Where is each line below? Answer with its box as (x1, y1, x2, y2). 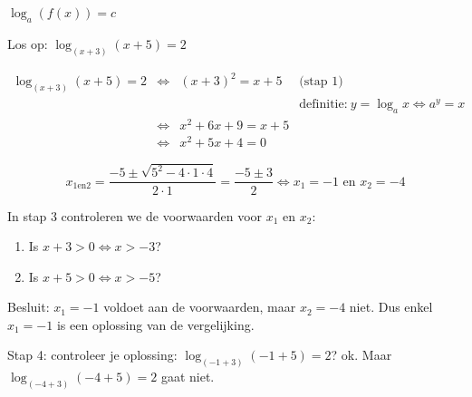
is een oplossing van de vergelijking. (56, 315, 255, 334)
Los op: (7, 34, 48, 53)
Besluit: (7, 297, 50, 316)
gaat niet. (160, 367, 215, 386)
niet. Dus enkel (349, 297, 433, 316)
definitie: (299, 98, 348, 111)
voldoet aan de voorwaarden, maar (103, 297, 296, 316)
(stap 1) (299, 75, 343, 89)
